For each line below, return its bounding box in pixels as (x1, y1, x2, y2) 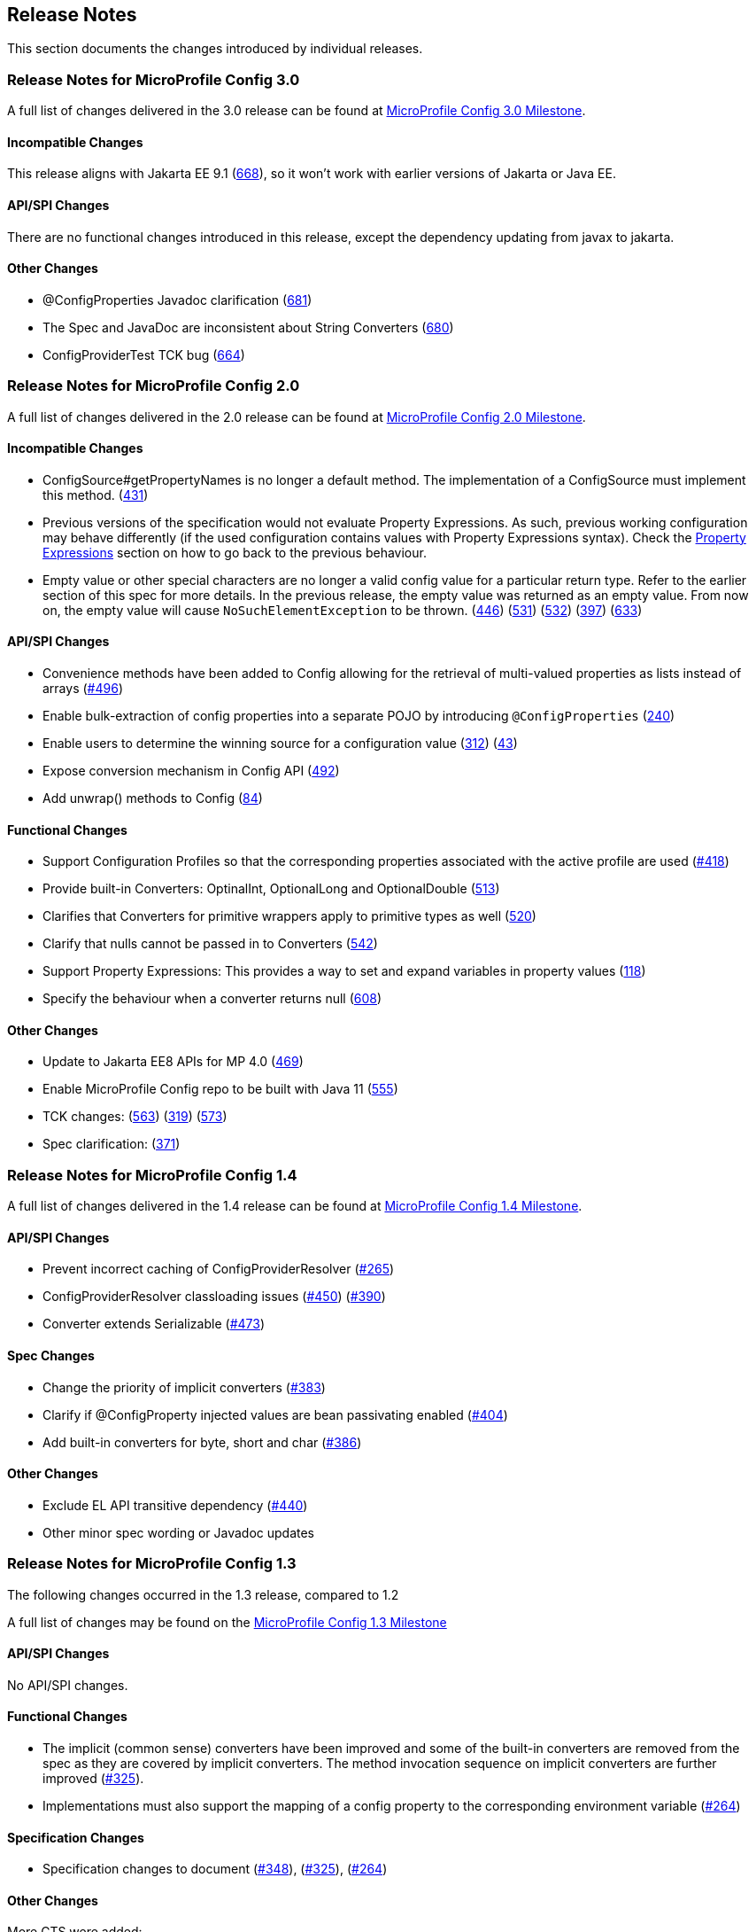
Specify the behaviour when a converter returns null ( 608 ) (42, 991, 382, 1007)
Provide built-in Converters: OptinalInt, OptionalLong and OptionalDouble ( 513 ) (42, 881, 500, 897)
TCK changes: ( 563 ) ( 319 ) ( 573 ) (42, 1109, 228, 1125)
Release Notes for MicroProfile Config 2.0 (7, 377, 300, 395)
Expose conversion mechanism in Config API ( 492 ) (42, 763, 340, 779)
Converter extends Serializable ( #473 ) (42, 1316, 265, 1332)
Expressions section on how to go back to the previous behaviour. (42, 544, 427, 560)
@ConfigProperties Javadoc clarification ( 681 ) (42, 292, 312, 308)
